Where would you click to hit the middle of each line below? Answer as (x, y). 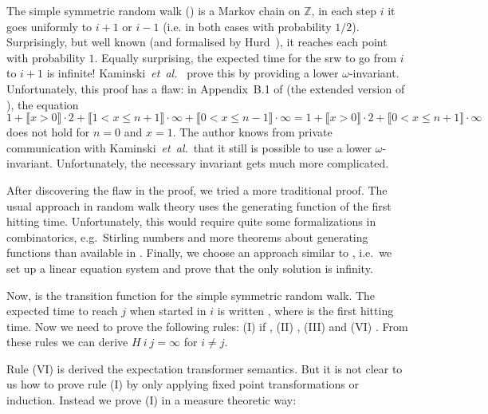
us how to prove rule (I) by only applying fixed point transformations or (183, 384)
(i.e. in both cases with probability (247, 26)
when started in (168, 311)
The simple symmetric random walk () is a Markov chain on (153, 10)
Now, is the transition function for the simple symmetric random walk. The (191, 295)
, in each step (344, 10)
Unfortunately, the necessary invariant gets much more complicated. (222, 163)
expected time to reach (62, 311)
